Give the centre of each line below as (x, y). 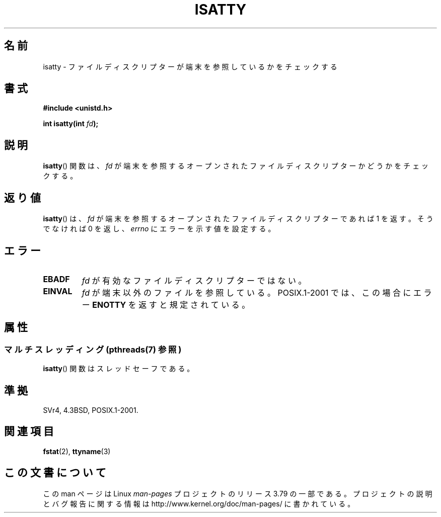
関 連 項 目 (29, 432)
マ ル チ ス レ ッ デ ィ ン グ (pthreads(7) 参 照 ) (93, 349)
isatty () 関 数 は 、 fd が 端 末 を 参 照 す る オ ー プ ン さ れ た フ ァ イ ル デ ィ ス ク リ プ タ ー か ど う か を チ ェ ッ (236, 166)
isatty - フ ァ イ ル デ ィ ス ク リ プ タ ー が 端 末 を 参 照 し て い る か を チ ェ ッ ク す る (190, 66)
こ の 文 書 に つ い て (55, 473)
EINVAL (58, 291)
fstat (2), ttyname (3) (77, 451)
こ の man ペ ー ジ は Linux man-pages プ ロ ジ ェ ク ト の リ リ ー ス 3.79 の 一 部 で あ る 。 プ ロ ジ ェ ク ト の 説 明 (238, 493)
